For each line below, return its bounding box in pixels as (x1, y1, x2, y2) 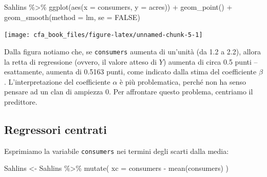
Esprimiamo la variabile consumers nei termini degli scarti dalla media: (4, 145, 229, 156)
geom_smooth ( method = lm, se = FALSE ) (4, 11, 140, 22)
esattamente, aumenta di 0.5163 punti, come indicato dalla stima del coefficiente (4, 66, 257, 77)
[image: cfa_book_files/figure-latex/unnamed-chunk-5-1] (4, 31, 203, 39)
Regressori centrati (4, 121, 107, 137)
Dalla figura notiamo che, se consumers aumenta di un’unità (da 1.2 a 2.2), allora (4, 46, 261, 56)
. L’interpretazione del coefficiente (4, 76, 110, 87)
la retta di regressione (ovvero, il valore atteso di (4, 56, 157, 67)
